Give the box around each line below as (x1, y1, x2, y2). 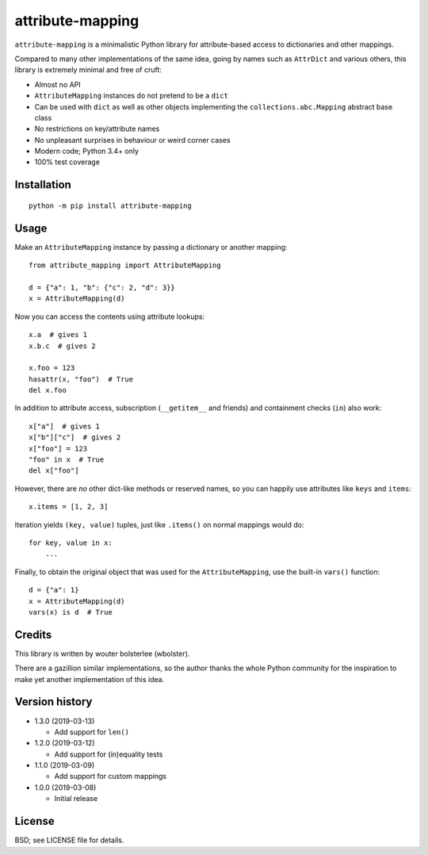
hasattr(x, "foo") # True (29, 374, 134, 384)
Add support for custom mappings (54, 772, 166, 781)
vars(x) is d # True (29, 608, 113, 616)
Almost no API (34, 79, 81, 89)
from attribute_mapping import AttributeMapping (29, 261, 221, 270)
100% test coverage (34, 157, 101, 167)
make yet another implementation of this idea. (14, 674, 165, 684)
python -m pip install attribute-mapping (29, 201, 192, 210)
